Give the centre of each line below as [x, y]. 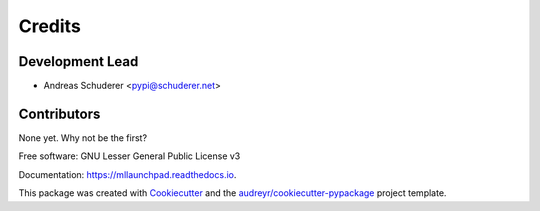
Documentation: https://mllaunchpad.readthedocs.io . [127, 174]
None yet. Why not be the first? [83, 137]
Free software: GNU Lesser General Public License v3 [129, 156]
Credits [50, 26]
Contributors [59, 113]
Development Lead [78, 61]
